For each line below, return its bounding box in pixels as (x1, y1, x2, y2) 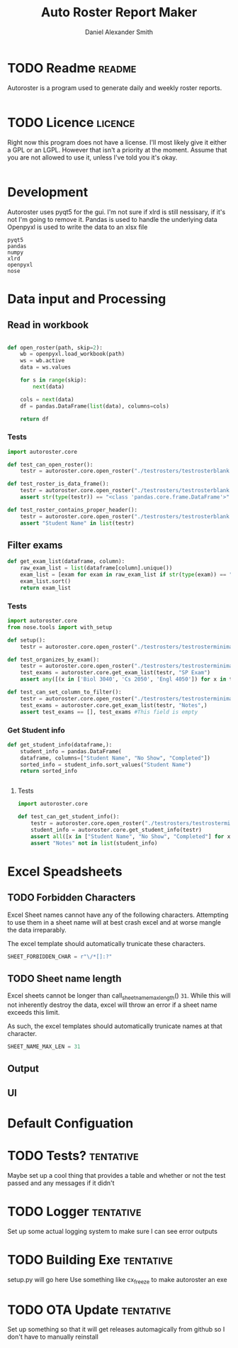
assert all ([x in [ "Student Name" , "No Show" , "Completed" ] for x (30, 832, 231, 840)
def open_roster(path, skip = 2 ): (7, 344, 103, 351)
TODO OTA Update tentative (7, 1302, 171, 1318)
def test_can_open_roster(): (7, 461, 93, 468)
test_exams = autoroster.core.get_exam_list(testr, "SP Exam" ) (20, 669, 211, 676)
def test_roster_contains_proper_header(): (7, 506, 138, 513)
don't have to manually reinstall (7, 1332, 99, 1341)
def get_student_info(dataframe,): (7, 741, 113, 748)
